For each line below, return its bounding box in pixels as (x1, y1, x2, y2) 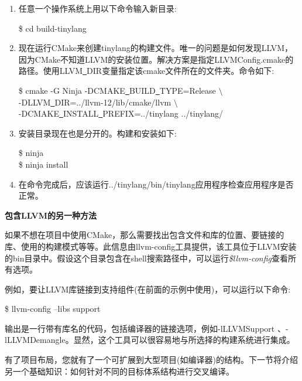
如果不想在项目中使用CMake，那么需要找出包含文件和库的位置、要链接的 (5, 229, 284, 241)
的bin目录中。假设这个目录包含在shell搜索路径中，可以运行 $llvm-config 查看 (5, 251, 288, 264)
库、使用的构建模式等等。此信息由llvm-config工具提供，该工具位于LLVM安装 (5, 240, 297, 252)
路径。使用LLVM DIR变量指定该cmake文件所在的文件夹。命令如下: (18, 64, 274, 77)
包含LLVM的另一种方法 (5, 209, 97, 221)
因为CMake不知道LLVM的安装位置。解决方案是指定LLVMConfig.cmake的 (18, 53, 294, 65)
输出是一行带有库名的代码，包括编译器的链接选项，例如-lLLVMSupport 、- (5, 322, 289, 334)
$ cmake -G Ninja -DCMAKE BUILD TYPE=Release (18, 84, 216, 96)
